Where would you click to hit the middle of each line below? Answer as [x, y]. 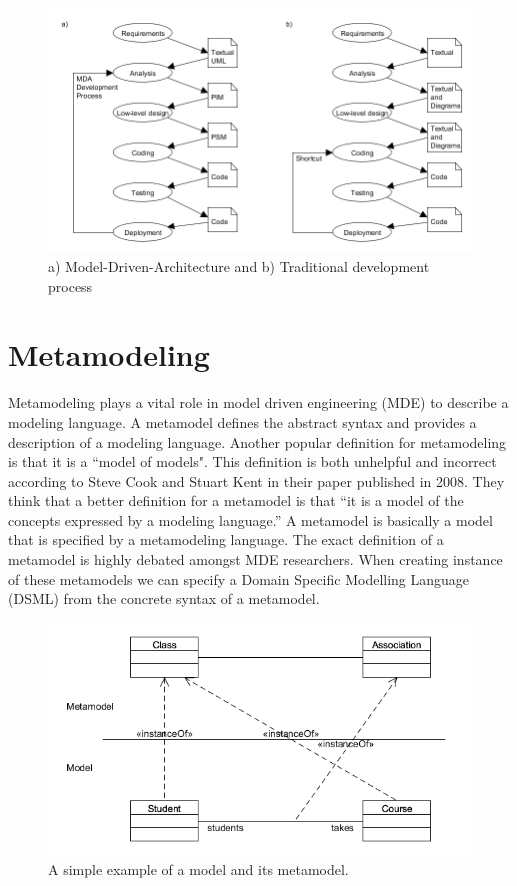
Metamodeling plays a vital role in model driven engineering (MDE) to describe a [258, 402]
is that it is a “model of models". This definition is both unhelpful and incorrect [252, 461]
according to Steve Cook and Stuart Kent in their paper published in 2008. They [256, 480]
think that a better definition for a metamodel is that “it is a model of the [236, 500]
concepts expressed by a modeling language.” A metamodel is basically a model [250, 519]
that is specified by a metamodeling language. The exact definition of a [226, 539]
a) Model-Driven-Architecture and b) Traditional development [239, 266]
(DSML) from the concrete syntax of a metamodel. [164, 598]
